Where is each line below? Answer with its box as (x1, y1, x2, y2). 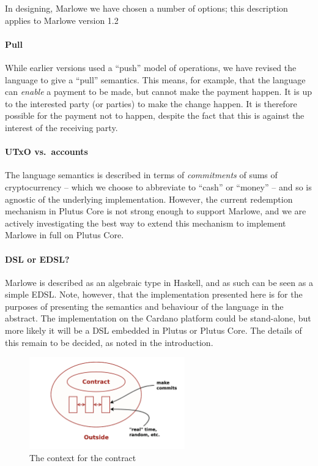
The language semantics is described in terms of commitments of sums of (5, 168, 278, 181)
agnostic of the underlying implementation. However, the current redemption (5, 192, 293, 205)
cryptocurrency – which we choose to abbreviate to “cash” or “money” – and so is (5, 180, 312, 193)
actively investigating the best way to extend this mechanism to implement (5, 216, 286, 229)
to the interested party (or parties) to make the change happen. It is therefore (5, 97, 297, 110)
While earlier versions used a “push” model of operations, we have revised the (5, 61, 297, 73)
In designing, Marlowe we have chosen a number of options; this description (5, 2, 288, 14)
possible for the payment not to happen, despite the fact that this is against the (5, 109, 305, 122)
